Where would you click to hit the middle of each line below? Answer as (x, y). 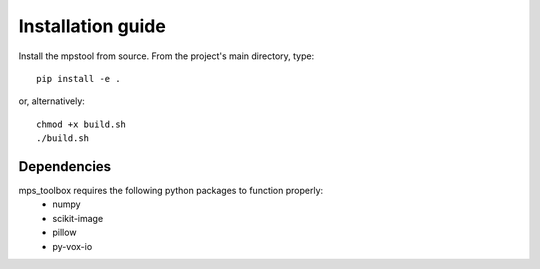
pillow (64, 232)
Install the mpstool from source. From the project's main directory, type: (166, 56)
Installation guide (92, 26)
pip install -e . (78, 78)
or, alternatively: (51, 101)
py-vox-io (72, 246)
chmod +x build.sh (81, 124)
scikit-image (78, 218)
